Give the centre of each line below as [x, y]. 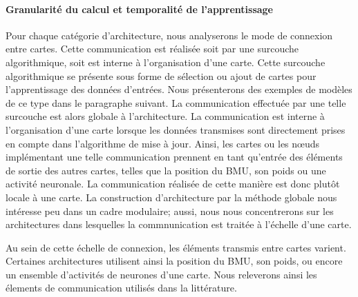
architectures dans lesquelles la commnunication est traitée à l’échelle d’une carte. [179, 224]
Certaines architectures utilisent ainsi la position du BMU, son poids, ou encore [174, 261]
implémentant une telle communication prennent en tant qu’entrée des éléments [174, 157]
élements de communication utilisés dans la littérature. [121, 288]
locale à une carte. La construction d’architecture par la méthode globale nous [171, 197]
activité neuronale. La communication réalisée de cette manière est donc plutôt [173, 184]
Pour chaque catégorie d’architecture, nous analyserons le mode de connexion [169, 35]
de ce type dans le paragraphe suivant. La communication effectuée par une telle [176, 102]
